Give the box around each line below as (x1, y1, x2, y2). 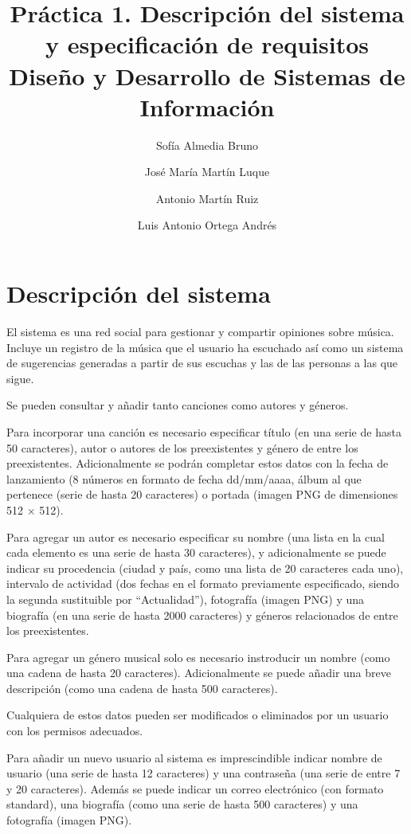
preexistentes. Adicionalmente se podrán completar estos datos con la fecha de (6, 455, 389, 472)
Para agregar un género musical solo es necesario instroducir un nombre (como (6, 648, 390, 665)
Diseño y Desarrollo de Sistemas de (9, 59, 405, 92)
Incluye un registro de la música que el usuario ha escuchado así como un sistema (6, 339, 404, 355)
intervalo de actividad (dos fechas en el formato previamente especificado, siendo (6, 575, 400, 592)
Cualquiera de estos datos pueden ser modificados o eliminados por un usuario (6, 707, 389, 723)
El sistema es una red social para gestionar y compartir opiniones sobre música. (6, 323, 394, 339)
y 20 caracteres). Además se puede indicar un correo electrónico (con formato (6, 780, 384, 797)
